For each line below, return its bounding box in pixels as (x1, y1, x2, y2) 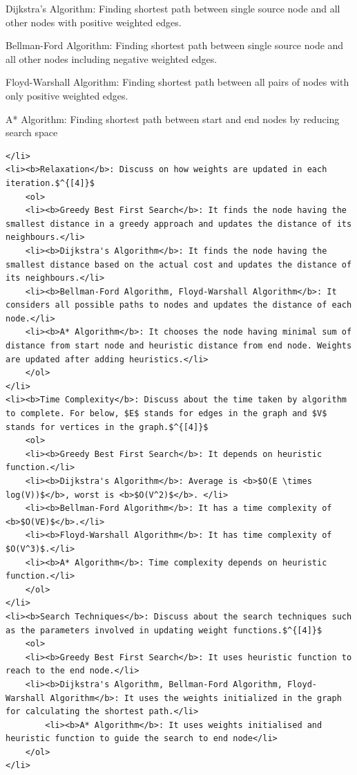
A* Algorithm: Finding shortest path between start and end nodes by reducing (6, 111, 340, 126)
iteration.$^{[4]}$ (6, 178, 95, 188)
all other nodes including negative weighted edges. (6, 51, 218, 66)
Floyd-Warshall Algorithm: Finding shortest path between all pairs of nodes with (6, 75, 349, 89)
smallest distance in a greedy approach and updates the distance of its (6, 218, 352, 229)
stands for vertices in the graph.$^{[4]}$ (6, 422, 209, 432)
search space (6, 125, 58, 140)
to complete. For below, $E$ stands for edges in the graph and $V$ (6, 409, 327, 419)
